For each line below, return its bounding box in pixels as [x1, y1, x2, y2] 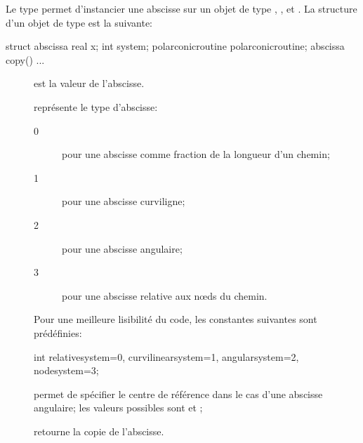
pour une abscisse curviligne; [62, 194, 185, 209]
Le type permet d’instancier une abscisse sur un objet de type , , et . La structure [6, 1, 357, 15]
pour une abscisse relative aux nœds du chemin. [62, 288, 268, 303]
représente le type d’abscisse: [34, 99, 158, 114]
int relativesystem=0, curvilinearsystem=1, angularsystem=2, [34, 349, 299, 364]
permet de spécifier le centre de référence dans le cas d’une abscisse [34, 386, 323, 401]
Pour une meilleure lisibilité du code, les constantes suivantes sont [34, 312, 317, 326]
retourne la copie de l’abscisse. [34, 423, 164, 438]
